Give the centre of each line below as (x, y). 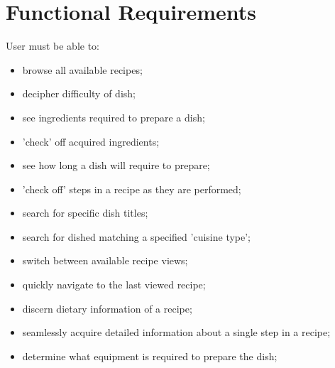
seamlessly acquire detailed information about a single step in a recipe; (176, 332)
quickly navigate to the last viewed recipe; (114, 285)
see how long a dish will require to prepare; (116, 165)
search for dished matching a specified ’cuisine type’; (137, 236)
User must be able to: (53, 46)
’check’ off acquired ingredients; (91, 141)
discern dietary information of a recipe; (107, 308)
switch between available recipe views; (105, 260)
